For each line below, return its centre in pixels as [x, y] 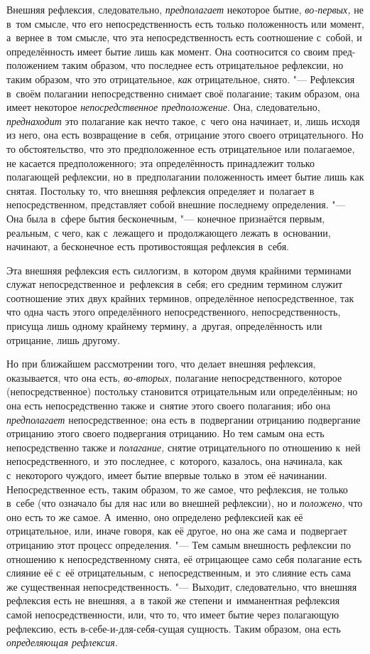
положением [33, 65]
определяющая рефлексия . [62, 642]
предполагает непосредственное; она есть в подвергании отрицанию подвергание [184, 419]
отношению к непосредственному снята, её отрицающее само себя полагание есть [184, 558]
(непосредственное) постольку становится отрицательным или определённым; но [182, 391]
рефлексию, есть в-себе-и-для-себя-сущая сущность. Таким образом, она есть [174, 628]
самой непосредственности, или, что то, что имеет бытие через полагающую [173, 614]
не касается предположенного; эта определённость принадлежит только [160, 162]
